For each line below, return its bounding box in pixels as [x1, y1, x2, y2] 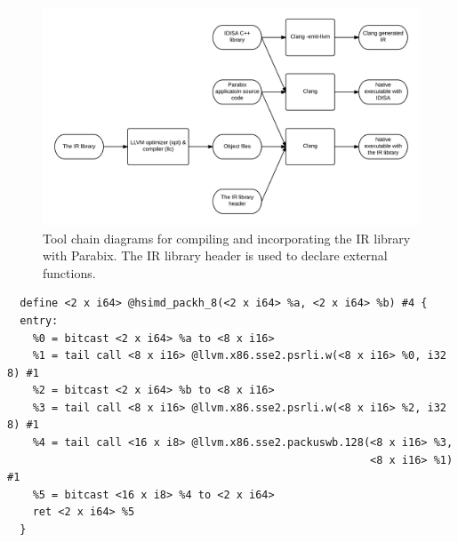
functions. [43, 263, 96, 282]
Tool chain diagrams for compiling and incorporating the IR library [43, 228, 411, 247]
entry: [20, 314, 59, 327]
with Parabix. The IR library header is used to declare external [43, 246, 388, 265]
